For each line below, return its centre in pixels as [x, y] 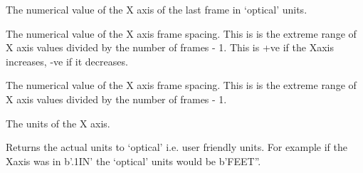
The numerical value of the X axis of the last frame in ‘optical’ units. [157, 9]
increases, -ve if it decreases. [67, 61]
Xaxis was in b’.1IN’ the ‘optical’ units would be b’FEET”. [133, 161]
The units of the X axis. [58, 123]
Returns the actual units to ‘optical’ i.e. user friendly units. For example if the [177, 147]
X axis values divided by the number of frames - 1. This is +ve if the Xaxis [170, 47]
